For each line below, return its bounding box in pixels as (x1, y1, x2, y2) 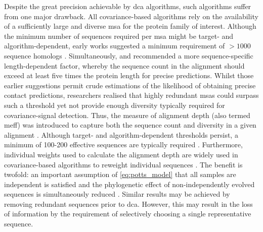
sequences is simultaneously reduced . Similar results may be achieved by (4, 189, 230, 199)
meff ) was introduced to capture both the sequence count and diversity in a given (4, 120, 256, 130)
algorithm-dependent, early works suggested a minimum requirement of (4, 40, 225, 51)
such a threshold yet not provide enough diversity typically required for (4, 99, 225, 110)
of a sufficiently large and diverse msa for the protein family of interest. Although (4, 21, 256, 31)
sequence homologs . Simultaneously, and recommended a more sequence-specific (4, 50, 253, 61)
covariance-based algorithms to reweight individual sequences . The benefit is (4, 159, 243, 169)
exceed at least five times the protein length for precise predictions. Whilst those (4, 70, 254, 81)
